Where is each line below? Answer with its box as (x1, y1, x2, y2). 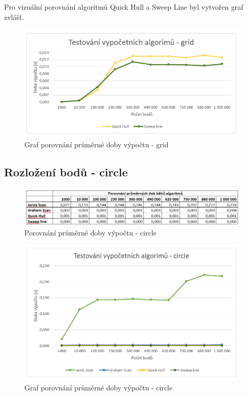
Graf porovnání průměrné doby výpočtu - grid (24, 139, 169, 149)
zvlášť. (4, 11, 24, 22)
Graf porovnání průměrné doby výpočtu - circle (24, 382, 173, 392)
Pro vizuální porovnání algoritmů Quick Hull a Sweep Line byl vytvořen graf (4, 2, 243, 12)
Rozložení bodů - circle (4, 164, 128, 179)
